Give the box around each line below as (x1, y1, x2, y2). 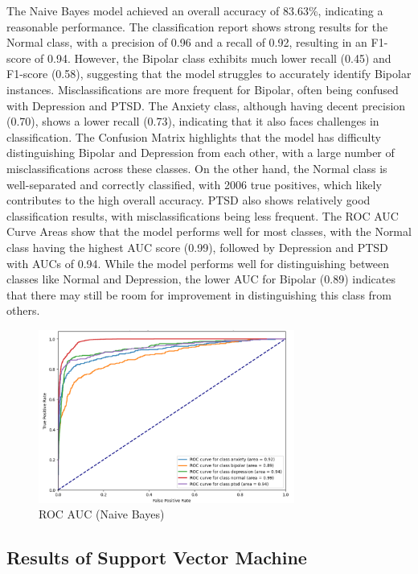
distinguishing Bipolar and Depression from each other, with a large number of (6, 144, 395, 161)
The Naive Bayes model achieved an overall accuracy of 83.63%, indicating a (6, 2, 383, 19)
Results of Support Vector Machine (6, 545, 307, 570)
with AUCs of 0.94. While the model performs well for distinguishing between (6, 254, 390, 271)
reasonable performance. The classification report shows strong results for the (6, 18, 388, 35)
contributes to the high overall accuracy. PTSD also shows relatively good (6, 192, 371, 209)
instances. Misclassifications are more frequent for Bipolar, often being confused (6, 81, 399, 97)
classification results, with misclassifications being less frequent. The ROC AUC (6, 207, 399, 224)
